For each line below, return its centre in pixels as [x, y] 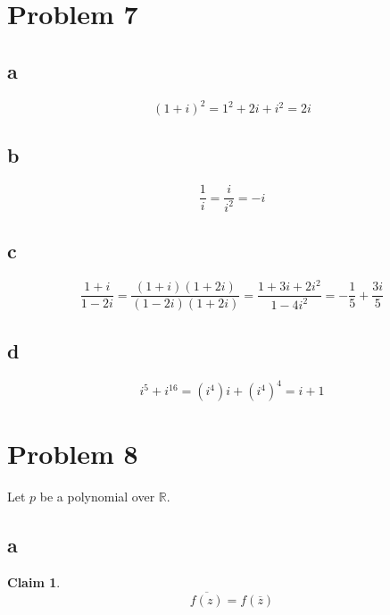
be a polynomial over [97, 497]
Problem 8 [73, 454]
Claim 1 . [34, 582]
